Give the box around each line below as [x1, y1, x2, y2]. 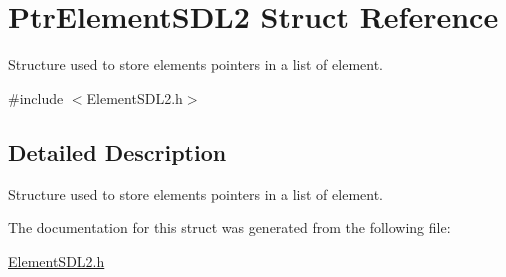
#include [8, 87, 64, 108]
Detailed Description [8, 136, 227, 167]
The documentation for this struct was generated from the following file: [8, 217, 451, 238]
